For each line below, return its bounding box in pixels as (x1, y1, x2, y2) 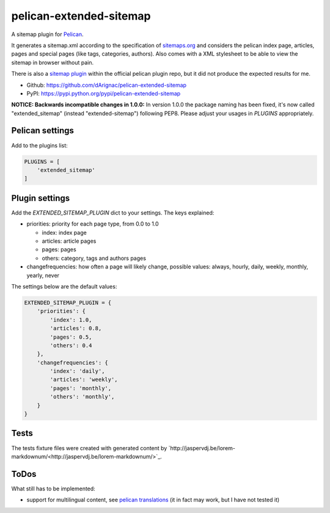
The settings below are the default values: (11, 282, 117, 290)
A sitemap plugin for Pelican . (11, 31, 84, 38)
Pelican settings (11, 125, 75, 136)
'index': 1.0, (50, 316, 92, 323)
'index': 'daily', (50, 367, 105, 375)
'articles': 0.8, (50, 325, 102, 332)
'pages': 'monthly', (50, 385, 112, 391)
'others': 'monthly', (50, 393, 115, 400)
